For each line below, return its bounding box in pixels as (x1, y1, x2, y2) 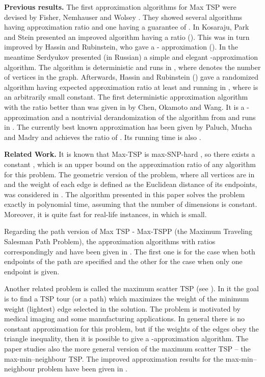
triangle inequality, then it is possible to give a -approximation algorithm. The (4, 333, 249, 344)
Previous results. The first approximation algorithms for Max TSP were (4, 2, 236, 12)
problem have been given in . (37, 363, 128, 374)
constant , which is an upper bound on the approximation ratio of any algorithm (4, 158, 256, 169)
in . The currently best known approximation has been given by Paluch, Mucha (4, 122, 252, 132)
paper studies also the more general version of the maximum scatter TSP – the (4, 343, 251, 354)
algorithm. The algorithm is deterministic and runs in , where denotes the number (4, 61, 261, 72)
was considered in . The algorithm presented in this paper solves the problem (4, 188, 245, 199)
